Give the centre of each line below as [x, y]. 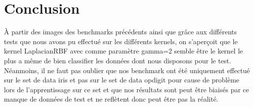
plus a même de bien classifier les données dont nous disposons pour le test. [118, 60]
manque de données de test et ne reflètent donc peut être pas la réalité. [111, 99]
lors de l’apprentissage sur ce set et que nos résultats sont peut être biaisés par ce [127, 89]
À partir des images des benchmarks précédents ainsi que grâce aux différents [120, 32]
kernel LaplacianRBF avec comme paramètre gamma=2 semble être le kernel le [124, 51]
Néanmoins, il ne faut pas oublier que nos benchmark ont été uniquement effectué [127, 70]
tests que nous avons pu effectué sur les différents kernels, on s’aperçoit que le [121, 41]
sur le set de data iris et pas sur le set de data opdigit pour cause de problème [122, 80]
